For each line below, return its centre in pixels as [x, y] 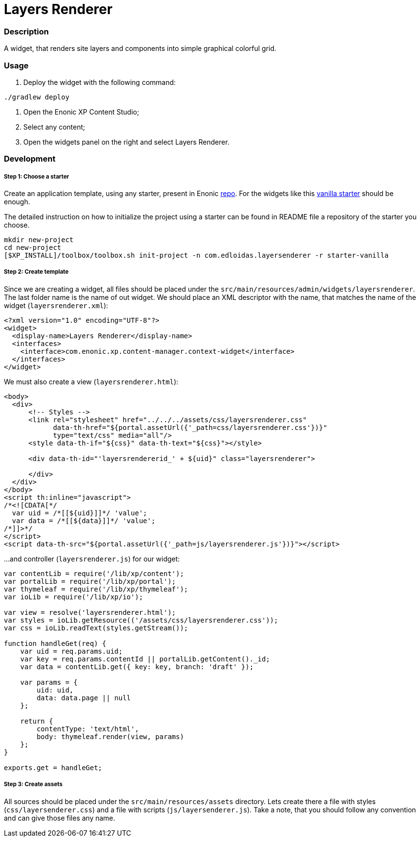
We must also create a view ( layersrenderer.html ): [91, 381]
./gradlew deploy [37, 97]
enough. [17, 202]
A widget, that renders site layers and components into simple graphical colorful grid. [140, 49]
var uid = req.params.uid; [71, 651]
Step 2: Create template [36, 272]
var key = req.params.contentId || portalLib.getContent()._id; [145, 659]
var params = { [49, 682]
